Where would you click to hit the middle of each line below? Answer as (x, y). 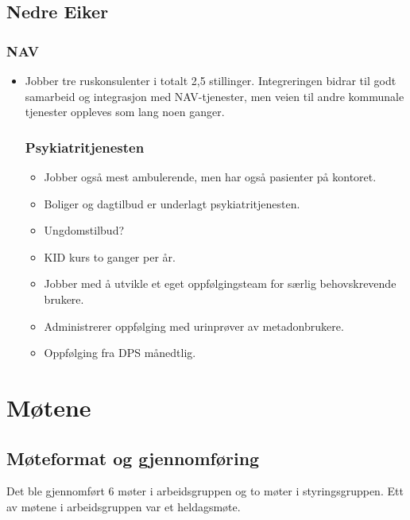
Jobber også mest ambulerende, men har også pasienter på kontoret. (210, 177)
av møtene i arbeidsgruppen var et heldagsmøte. (124, 506)
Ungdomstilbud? (84, 230)
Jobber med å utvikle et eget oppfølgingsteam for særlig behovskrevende (220, 283)
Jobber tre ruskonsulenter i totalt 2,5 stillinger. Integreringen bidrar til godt (211, 80)
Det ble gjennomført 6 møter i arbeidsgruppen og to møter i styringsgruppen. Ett (205, 491)
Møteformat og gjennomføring (133, 458)
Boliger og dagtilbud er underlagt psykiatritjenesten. (172, 203)
